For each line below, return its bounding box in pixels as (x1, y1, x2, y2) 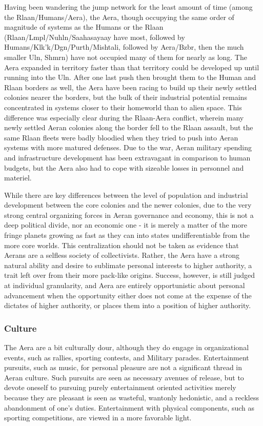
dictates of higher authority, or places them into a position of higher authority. (4, 300, 251, 311)
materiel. (4, 172, 32, 183)
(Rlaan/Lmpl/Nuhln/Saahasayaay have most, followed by (4, 31, 185, 42)
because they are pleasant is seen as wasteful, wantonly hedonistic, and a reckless (4, 392, 259, 402)
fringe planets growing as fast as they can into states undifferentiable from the (4, 230, 250, 240)
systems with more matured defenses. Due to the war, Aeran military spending (4, 142, 252, 153)
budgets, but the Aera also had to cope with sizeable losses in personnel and (4, 162, 244, 173)
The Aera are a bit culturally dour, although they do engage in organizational (4, 342, 249, 353)
